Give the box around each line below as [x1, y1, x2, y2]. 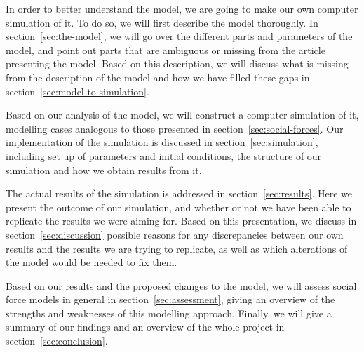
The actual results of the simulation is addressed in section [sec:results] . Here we [6, 186, 352, 201]
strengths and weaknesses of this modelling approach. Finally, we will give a [6, 305, 332, 320]
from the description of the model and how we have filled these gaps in [6, 69, 310, 84]
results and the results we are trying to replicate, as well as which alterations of [6, 241, 348, 255]
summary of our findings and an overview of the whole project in [6, 319, 285, 334]
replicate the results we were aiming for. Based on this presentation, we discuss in [6, 213, 357, 228]
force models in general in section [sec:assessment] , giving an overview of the [6, 292, 335, 307]
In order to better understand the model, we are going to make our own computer [6, 1, 358, 15]
